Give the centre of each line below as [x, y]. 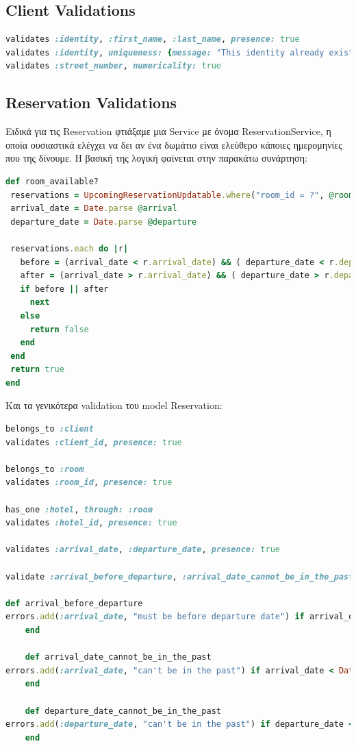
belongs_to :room [45, 469]
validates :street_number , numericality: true [114, 66]
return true [37, 370]
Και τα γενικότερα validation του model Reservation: [114, 405]
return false [59, 329]
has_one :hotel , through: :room [79, 509]
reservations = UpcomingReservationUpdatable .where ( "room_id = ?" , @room [182, 195]
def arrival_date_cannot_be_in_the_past [118, 657]
